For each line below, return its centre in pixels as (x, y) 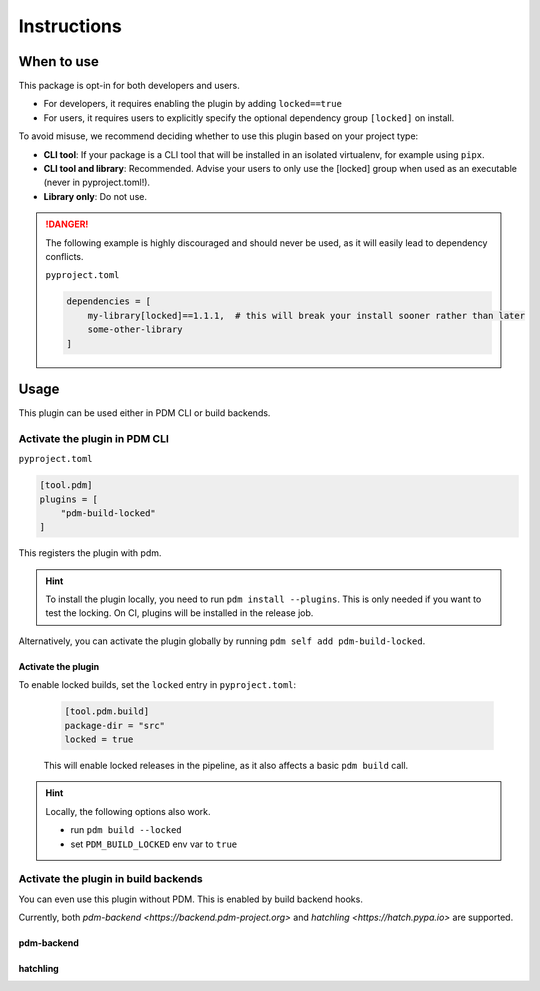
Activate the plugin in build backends (111, 879)
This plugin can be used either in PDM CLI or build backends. (144, 413)
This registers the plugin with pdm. (90, 553)
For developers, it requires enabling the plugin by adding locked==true (192, 104)
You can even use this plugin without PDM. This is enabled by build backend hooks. (191, 899)
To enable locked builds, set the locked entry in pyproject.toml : (157, 685)
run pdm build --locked (126, 830)
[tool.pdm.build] (107, 711)
